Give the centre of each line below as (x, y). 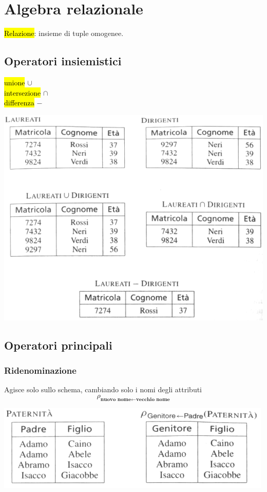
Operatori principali (58, 345)
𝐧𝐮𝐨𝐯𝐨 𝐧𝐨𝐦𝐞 (116, 399)
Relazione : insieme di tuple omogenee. (64, 33)
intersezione (23, 92)
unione (15, 82)
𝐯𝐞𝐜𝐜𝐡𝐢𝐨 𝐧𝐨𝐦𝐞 (153, 399)
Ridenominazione (40, 370)
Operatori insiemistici (63, 61)
